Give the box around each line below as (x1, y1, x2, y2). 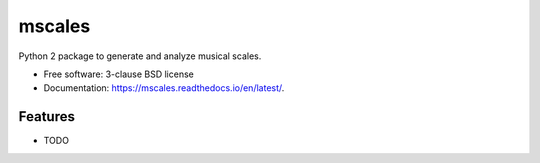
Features (18, 108, 75, 125)
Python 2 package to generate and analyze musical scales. (18, 50, 262, 62)
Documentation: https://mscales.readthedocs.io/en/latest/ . (43, 82, 285, 94)
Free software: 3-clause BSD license (43, 68, 194, 80)
